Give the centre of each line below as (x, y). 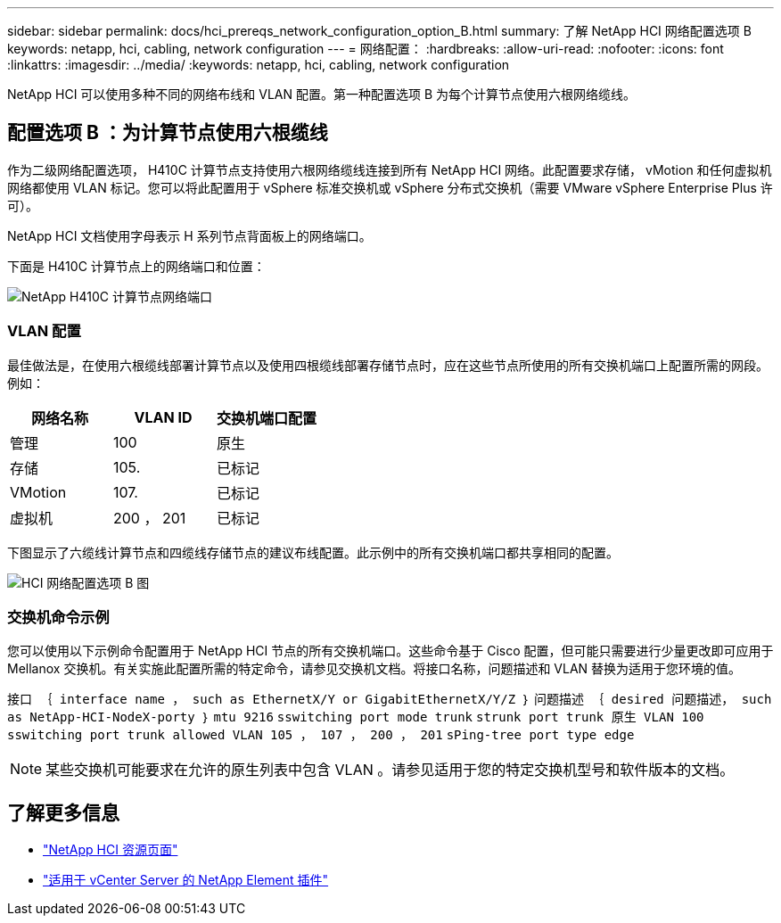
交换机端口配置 (267, 418)
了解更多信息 (63, 812)
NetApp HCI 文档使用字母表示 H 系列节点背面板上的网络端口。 (189, 235)
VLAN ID (163, 417)
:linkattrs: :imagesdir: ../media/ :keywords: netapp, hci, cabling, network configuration (259, 65)
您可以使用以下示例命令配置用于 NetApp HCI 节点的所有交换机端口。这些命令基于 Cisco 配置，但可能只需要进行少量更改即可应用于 (390, 651)
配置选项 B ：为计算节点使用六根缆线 (168, 133)
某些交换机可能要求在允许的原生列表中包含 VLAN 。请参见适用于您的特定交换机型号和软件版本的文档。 (390, 770)
